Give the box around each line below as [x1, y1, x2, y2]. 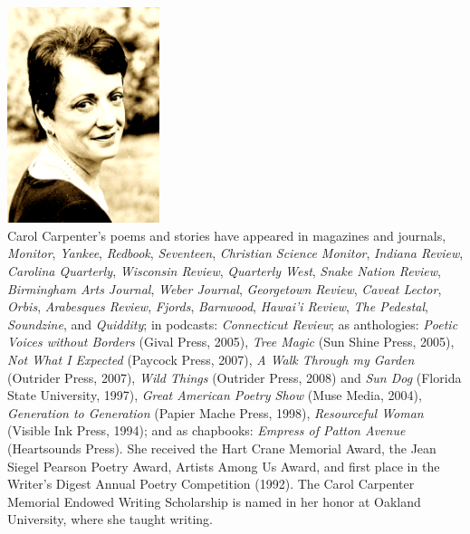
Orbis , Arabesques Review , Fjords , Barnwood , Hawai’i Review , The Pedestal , [7, 297, 429, 316]
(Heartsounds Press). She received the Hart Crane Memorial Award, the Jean [7, 438, 436, 457]
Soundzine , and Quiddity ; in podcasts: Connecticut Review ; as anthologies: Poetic [7, 314, 458, 333]
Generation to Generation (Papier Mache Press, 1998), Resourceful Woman [7, 403, 424, 422]
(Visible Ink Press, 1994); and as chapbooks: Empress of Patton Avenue [7, 421, 406, 440]
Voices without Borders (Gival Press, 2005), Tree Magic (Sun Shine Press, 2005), [7, 332, 455, 351]
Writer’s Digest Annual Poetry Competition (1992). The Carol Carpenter [7, 474, 415, 493]
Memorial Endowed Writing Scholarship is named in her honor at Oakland [7, 491, 421, 510]
